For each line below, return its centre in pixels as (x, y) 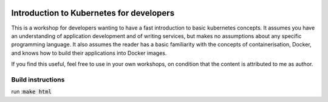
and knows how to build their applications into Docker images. (89, 53)
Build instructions (38, 80)
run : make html (31, 92)
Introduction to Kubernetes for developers (93, 13)
